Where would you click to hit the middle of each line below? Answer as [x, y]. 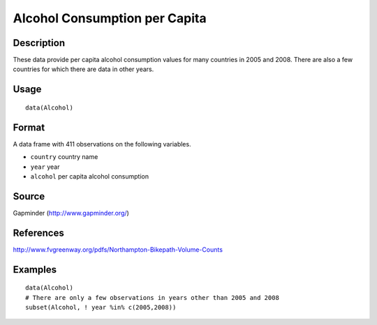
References [38, 233]
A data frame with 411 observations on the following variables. [102, 144]
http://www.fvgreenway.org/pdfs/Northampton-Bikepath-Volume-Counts [118, 249]
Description [39, 43]
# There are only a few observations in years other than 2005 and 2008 [152, 297]
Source [29, 196]
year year [45, 167]
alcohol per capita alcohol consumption [90, 176]
